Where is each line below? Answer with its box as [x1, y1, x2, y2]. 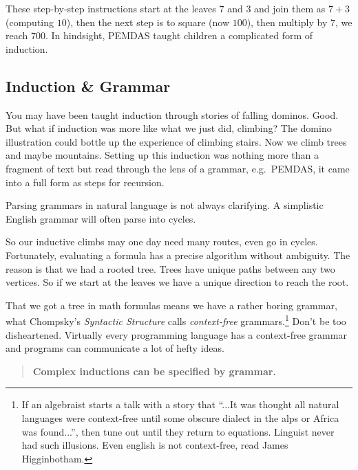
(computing [6, 14, 54, 29]
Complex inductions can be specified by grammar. [32, 363, 276, 378]
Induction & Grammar [6, 75, 171, 96]
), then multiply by [246, 14, 328, 29]
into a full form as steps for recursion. [6, 175, 165, 189]
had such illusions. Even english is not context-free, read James [21, 438, 288, 452]
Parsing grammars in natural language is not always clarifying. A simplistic [6, 198, 324, 212]
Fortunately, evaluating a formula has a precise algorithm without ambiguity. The [6, 247, 350, 262]
